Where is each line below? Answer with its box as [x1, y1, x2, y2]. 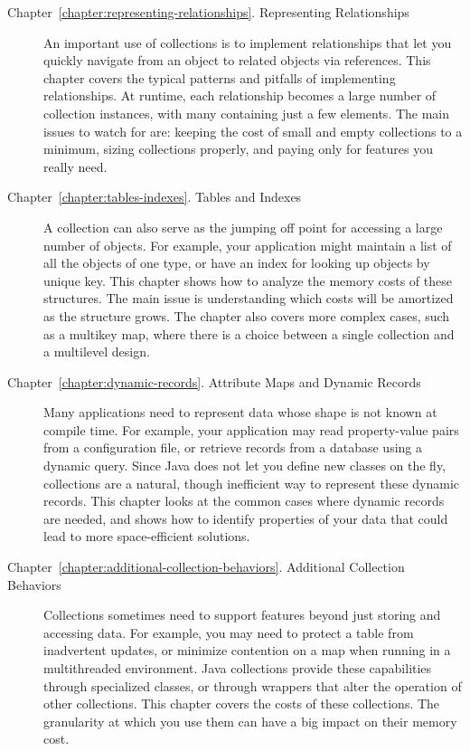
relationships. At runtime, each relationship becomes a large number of [43, 86, 437, 105]
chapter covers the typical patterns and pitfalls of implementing [43, 68, 396, 87]
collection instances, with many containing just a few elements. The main [43, 103, 450, 122]
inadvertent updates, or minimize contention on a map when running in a [43, 641, 451, 660]
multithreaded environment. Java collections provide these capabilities [43, 659, 432, 677]
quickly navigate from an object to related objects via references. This [43, 51, 431, 70]
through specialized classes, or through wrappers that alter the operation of [43, 676, 462, 695]
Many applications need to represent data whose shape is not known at [43, 403, 437, 422]
